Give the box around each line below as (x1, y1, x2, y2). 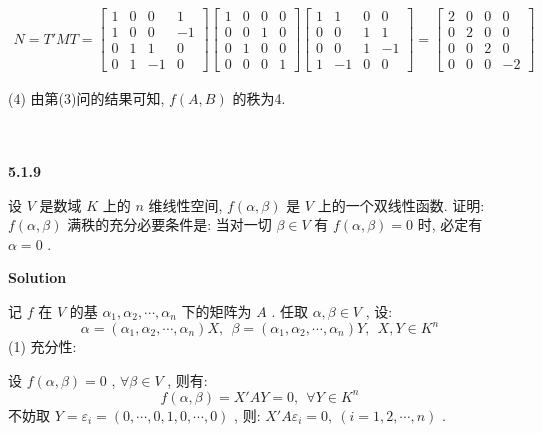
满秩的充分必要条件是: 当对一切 (67, 214, 272, 235)
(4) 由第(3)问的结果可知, (8, 88, 165, 109)
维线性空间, (148, 194, 223, 215)
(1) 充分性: (8, 336, 77, 356)
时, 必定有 (417, 214, 483, 235)
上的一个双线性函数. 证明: (317, 194, 485, 215)
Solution (8, 267, 67, 288)
